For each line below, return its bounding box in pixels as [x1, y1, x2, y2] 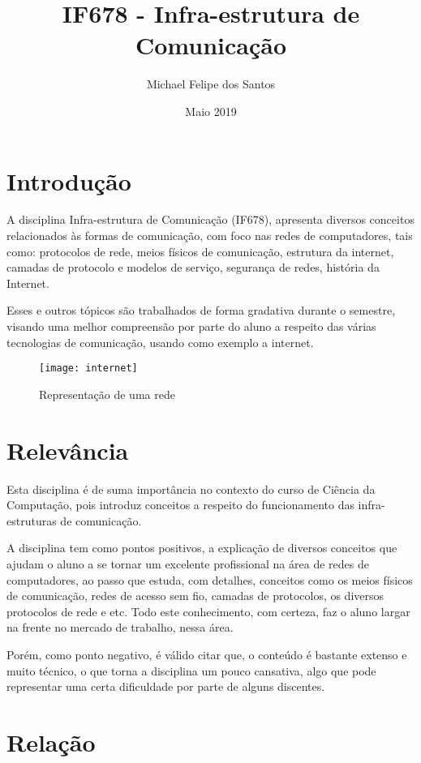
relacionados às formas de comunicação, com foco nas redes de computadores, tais [6, 227, 413, 244]
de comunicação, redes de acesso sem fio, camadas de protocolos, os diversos [6, 587, 384, 604]
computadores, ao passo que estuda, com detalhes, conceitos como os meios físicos [6, 571, 413, 588]
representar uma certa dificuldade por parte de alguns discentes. [6, 678, 325, 695]
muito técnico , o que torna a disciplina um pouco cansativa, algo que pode [6, 662, 376, 679]
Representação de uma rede [39, 385, 175, 402]
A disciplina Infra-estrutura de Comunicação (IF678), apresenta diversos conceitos [6, 211, 415, 228]
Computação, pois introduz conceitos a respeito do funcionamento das [6, 496, 354, 513]
